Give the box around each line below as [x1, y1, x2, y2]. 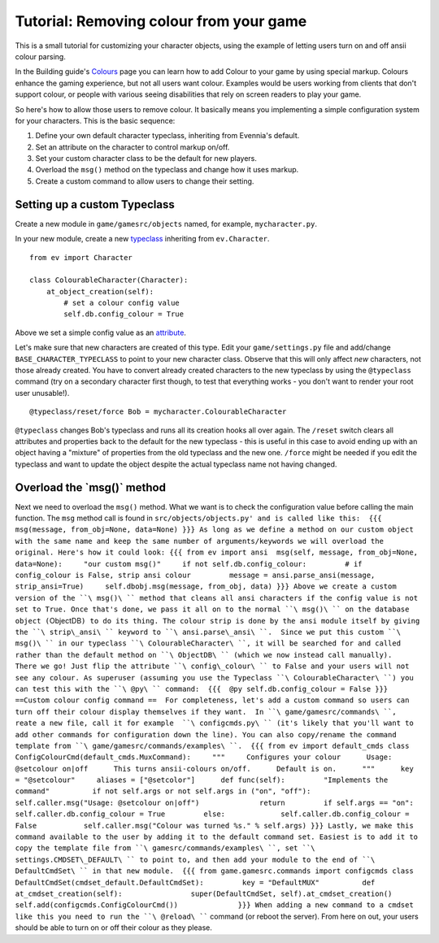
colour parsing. [15, 51, 67, 61]
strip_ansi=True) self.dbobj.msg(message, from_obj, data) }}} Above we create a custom [15, 582, 398, 591]
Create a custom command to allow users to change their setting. [35, 176, 254, 186]
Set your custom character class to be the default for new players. [35, 154, 258, 163]
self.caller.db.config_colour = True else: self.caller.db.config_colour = [15, 810, 410, 819]
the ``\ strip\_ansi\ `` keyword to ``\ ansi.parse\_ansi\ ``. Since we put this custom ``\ [15, 627, 402, 637]
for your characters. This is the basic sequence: [15, 115, 176, 125]
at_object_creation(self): [46, 287, 154, 296]
